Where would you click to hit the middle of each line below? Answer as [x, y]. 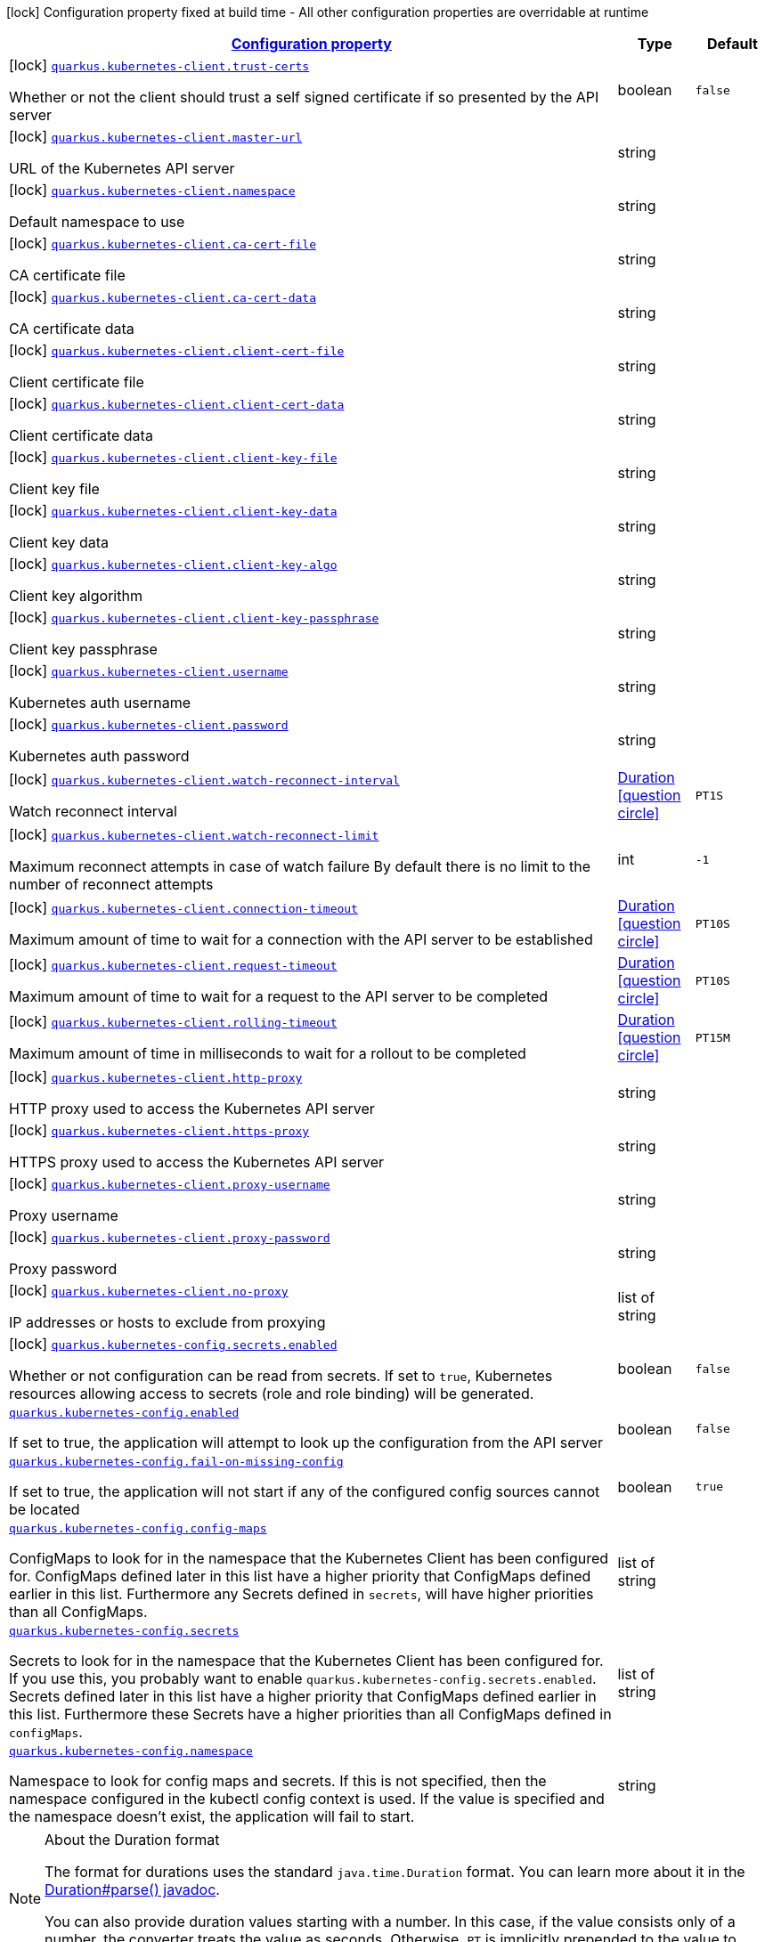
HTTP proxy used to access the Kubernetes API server [192, 1109]
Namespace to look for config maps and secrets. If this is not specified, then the [278, 1781]
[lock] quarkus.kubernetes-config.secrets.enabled [173, 1344]
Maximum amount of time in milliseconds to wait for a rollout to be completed [268, 1053]
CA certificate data [72, 329]
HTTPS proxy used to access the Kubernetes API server [197, 1162]
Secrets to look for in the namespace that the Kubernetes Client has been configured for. [306, 1661]
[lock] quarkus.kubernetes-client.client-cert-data [177, 403]
